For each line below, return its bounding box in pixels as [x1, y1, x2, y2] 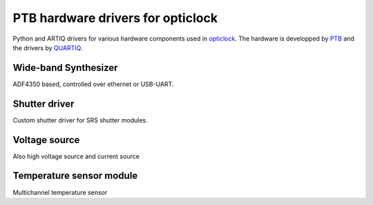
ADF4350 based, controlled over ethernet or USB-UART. [12, 80, 174, 88]
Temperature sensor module [12, 170, 138, 182]
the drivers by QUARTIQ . [12, 43, 83, 52]
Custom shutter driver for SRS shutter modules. [12, 116, 148, 124]
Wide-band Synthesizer [12, 62, 118, 74]
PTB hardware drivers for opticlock [12, 10, 218, 25]
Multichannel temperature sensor [12, 188, 108, 196]
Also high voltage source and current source [12, 152, 140, 160]
